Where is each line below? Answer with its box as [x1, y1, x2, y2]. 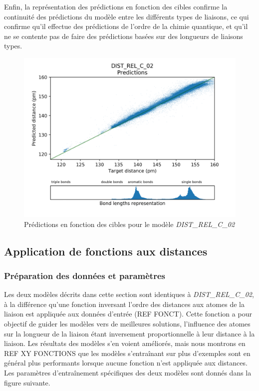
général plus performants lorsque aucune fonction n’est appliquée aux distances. [4, 357, 248, 368]
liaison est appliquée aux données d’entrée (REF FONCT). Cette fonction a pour [4, 308, 252, 319]
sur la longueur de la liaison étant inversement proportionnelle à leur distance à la [4, 328, 255, 338]
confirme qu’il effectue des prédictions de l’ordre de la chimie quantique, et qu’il [4, 21, 248, 31]
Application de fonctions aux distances [4, 243, 208, 258]
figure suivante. [4, 377, 50, 387]
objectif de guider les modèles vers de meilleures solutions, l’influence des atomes [4, 318, 251, 328]
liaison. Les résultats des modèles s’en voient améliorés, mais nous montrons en [4, 338, 246, 348]
